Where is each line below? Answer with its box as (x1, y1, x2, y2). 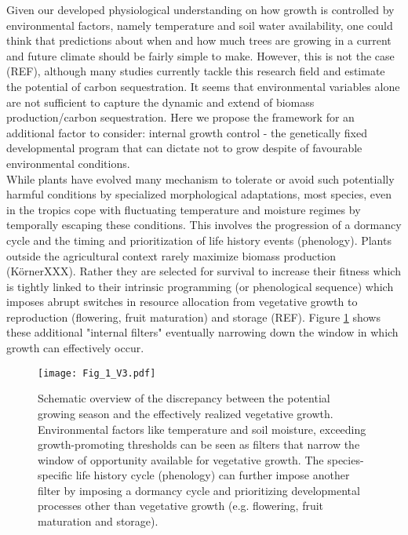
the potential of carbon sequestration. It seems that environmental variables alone (6, 78, 400, 94)
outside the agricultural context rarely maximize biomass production (6, 247, 337, 264)
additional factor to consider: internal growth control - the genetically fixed (6, 124, 367, 140)
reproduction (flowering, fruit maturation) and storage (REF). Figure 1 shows (6, 308, 381, 325)
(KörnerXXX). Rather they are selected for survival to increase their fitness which (6, 263, 401, 279)
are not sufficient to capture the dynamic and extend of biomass (6, 93, 315, 110)
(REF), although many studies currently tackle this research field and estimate (6, 63, 385, 79)
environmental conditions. (6, 155, 130, 171)
